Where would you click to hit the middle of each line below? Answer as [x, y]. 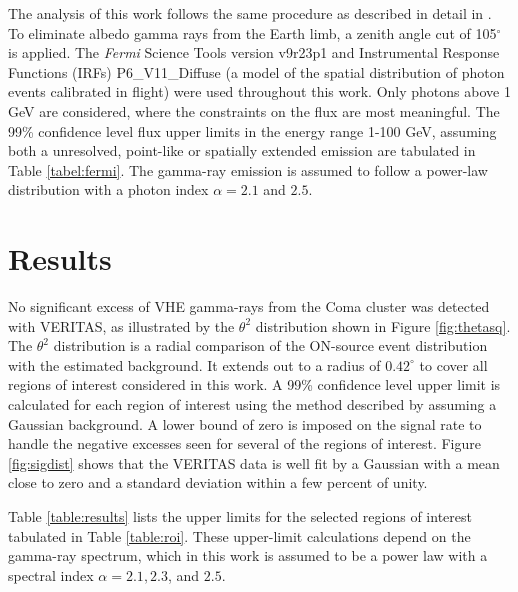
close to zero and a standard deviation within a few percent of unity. [218, 482]
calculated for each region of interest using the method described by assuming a [252, 404]
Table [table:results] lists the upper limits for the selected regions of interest [240, 516]
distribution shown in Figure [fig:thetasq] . [383, 325]
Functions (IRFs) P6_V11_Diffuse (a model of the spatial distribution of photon [256, 71]
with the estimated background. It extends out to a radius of [194, 364]
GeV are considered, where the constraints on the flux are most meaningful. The [254, 110]
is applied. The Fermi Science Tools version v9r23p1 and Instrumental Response [254, 52]
